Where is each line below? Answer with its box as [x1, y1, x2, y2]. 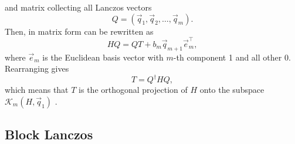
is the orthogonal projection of [79, 83, 188, 96]
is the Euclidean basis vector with [42, 51, 164, 63]
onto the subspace [199, 83, 265, 96]
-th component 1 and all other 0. [173, 51, 291, 63]
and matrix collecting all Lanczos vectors [5, 1, 152, 13]
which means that [5, 83, 69, 96]
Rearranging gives [5, 62, 69, 75]
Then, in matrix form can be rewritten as [5, 25, 154, 37]
